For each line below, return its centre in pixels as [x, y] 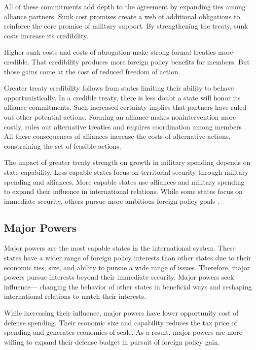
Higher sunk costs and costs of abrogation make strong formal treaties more [119, 52]
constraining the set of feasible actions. [63, 145]
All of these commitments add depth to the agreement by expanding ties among [125, 6]
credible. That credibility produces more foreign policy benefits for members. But [127, 61]
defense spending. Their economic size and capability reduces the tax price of [121, 322]
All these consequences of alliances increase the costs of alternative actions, [117, 136]
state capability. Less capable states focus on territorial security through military [126, 172]
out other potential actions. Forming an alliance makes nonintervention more [120, 116]
